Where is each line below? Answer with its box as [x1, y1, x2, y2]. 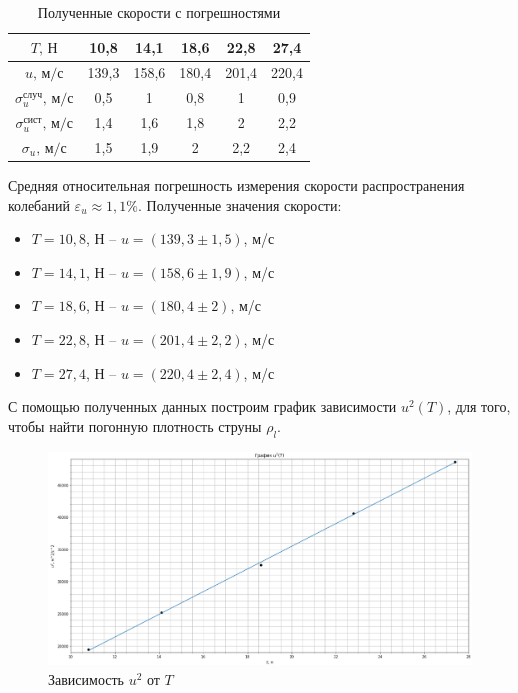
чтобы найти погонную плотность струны [8, 415, 262, 436]
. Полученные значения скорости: [138, 194, 342, 215]
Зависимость [48, 668, 124, 689]
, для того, [447, 396, 511, 417]
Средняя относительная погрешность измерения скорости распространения [8, 175, 465, 196]
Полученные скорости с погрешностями [37, 2, 281, 22]
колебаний [8, 194, 70, 215]
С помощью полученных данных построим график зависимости [8, 396, 397, 417]
